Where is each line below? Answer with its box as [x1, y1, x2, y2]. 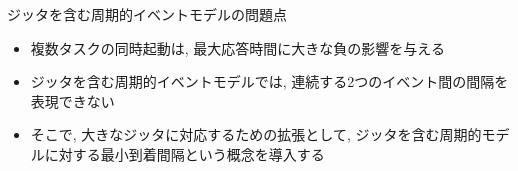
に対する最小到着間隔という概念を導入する [44, 143, 325, 164]
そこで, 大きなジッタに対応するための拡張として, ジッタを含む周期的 [30, 124, 482, 145]
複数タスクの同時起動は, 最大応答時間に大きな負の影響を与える [30, 37, 445, 58]
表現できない [30, 90, 115, 111]
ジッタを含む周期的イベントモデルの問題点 [7, 4, 287, 24]
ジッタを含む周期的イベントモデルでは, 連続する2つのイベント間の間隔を [30, 71, 509, 92]
